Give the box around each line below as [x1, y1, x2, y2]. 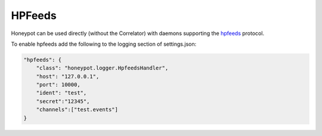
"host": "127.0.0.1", [36, 73, 100, 80]
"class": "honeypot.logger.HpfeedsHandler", [36, 65, 169, 71]
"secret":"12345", [36, 98, 90, 105]
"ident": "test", [36, 90, 87, 96]
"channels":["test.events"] [36, 106, 119, 113]
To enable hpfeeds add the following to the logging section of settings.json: [11, 40, 197, 48]
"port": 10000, [36, 81, 80, 88]
